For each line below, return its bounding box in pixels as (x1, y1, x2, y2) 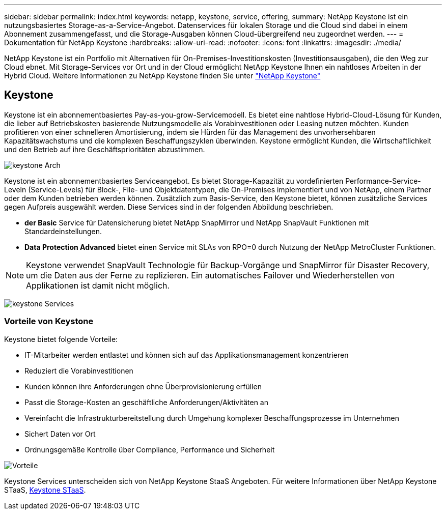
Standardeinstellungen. (24, 226, 102, 236)
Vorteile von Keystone (4, 316, 94, 327)
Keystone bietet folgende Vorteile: (4, 334, 118, 344)
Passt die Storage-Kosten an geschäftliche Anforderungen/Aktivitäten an (24, 397, 268, 407)
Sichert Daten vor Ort (24, 429, 96, 438)
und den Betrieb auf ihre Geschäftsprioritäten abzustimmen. (4, 145, 205, 154)
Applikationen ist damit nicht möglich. (26, 280, 170, 291)
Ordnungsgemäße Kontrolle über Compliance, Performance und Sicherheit (24, 445, 275, 454)
